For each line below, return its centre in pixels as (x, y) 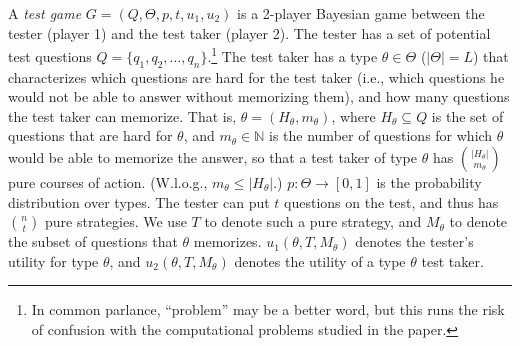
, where (353, 115)
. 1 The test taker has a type (292, 54)
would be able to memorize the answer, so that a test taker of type (213, 157)
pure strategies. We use (116, 221)
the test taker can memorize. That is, (122, 115)
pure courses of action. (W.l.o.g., (108, 182)
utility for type (53, 260)
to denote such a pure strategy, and (313, 221)
